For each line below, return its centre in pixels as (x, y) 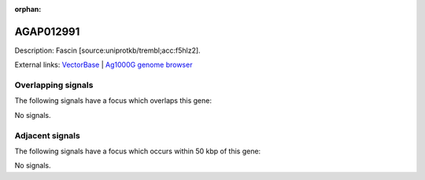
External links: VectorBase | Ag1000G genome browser (103, 65)
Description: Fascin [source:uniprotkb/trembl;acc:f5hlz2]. (107, 50)
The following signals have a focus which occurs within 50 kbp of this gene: (138, 151)
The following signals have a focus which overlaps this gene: (113, 101)
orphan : (28, 9)
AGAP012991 (47, 31)
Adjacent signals (47, 135)
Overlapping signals (54, 85)
